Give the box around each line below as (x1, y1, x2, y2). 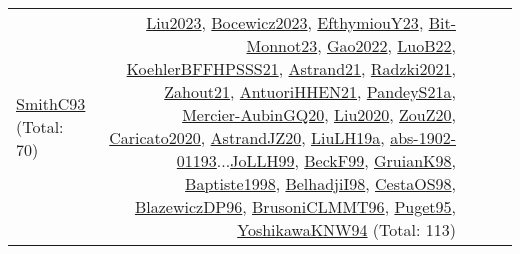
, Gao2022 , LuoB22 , (317, 34, 456, 57)
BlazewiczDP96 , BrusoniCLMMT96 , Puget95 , (134, 195, 456, 218)
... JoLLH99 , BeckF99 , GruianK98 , (216, 149, 456, 172)
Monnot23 (246, 34, 318, 57)
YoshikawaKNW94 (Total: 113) (237, 218, 456, 241)
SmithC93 (16, 91, 86, 115)
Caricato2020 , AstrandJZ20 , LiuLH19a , (109, 126, 385, 149)
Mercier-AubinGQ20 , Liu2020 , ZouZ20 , (182, 103, 456, 126)
